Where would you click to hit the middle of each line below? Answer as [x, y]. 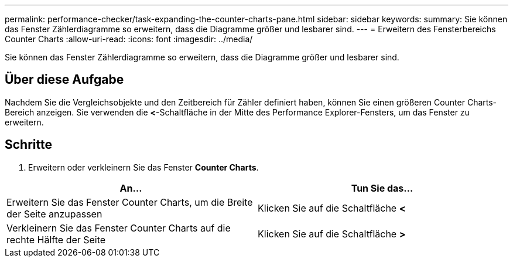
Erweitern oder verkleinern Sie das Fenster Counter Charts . [143, 167]
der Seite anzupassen [54, 214]
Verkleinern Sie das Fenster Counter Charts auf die [119, 228]
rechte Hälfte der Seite [56, 239]
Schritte [28, 145]
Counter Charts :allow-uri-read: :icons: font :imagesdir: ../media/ [129, 39]
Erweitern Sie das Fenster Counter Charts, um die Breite [130, 202]
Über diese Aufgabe [64, 80]
